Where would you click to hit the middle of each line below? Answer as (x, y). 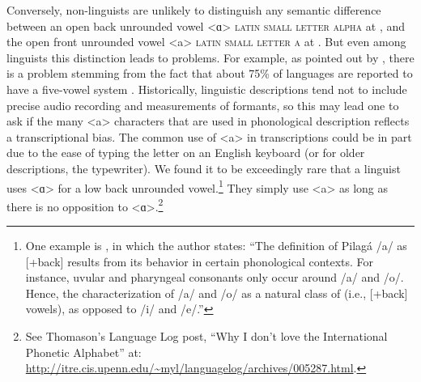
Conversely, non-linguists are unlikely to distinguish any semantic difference (194, 10)
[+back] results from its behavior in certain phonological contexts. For (200, 261)
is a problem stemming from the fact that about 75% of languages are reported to (210, 73)
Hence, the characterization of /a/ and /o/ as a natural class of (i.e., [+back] (217, 293)
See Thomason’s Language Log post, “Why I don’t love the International (206, 336)
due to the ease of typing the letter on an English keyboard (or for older (186, 153)
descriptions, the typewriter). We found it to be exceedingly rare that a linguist (204, 168)
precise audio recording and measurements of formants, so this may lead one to (203, 105)
